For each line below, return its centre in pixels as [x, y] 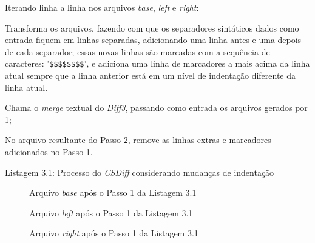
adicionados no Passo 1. [49, 151]
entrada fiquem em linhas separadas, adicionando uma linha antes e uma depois [153, 40]
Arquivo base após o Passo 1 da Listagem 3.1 [113, 192]
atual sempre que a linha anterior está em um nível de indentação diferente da [151, 75]
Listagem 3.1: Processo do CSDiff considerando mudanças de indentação [140, 172]
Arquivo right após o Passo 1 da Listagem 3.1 [114, 233]
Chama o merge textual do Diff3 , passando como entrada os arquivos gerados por [156, 108]
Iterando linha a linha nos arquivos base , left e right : [102, 7]
